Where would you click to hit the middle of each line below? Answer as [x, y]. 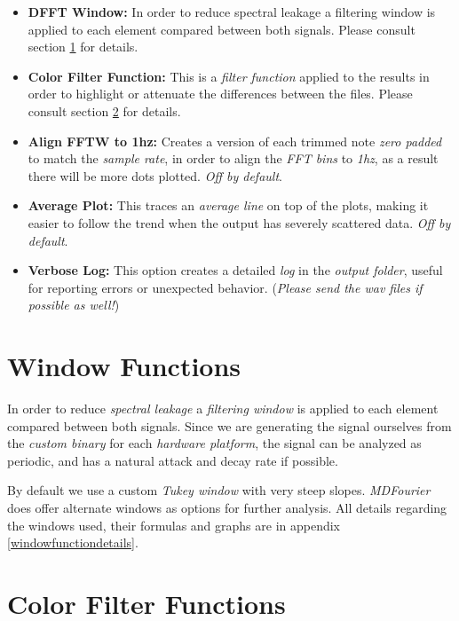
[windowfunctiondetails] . [73, 542]
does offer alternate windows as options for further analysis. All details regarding [227, 507]
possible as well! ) [74, 305]
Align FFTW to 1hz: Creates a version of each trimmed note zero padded [235, 141]
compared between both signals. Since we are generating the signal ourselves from [229, 425]
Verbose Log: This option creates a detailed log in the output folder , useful [235, 270]
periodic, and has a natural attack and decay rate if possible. [173, 460]
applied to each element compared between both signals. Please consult [222, 29]
